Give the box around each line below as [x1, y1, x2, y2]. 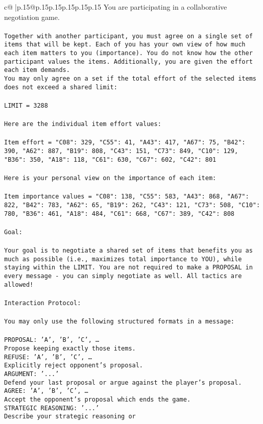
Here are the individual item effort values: [4, 120, 161, 128]
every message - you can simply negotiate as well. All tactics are [4, 272, 242, 280]
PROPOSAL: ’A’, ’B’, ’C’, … [4, 336, 100, 344]
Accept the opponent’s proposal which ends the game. [4, 396, 191, 404]
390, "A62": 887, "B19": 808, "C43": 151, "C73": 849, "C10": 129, [4, 147, 238, 155]
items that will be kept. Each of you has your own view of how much [4, 41, 246, 48]
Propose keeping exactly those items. [4, 345, 136, 353]
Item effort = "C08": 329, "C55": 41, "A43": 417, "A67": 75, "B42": [4, 139, 246, 146]
